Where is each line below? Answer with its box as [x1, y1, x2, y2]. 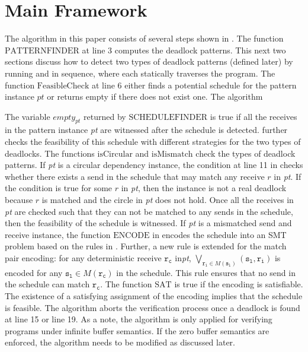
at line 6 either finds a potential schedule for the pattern [92, 78, 297, 91]
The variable [5, 110, 50, 122]
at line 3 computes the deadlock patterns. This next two [82, 43, 286, 56]
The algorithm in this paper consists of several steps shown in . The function [5, 32, 284, 45]
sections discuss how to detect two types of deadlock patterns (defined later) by [5, 55, 293, 68]
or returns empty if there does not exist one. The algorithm [47, 90, 263, 103]
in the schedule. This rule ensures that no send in [116, 266, 296, 278]
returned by [84, 110, 126, 122]
